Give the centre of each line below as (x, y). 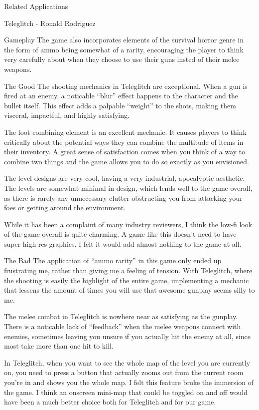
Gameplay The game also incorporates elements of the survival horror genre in (124, 40)
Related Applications (36, 6)
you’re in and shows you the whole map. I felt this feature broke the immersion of (129, 382)
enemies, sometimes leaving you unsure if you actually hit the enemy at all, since (128, 336)
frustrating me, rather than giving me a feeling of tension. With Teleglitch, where (128, 270)
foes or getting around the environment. (65, 207)
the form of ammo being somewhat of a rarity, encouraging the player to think (124, 49)
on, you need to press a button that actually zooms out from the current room (124, 372)
